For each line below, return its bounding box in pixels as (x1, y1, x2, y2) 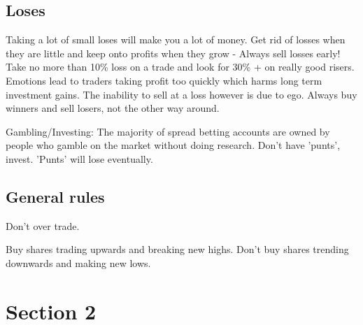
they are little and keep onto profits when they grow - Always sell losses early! (6, 45, 341, 60)
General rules (6, 185, 105, 207)
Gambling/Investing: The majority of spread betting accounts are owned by (6, 124, 330, 138)
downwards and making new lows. (6, 255, 151, 270)
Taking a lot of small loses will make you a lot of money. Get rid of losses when (6, 32, 346, 47)
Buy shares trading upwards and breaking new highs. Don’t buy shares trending (6, 242, 349, 257)
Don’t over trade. (6, 218, 80, 233)
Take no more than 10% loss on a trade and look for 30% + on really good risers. (6, 59, 355, 74)
